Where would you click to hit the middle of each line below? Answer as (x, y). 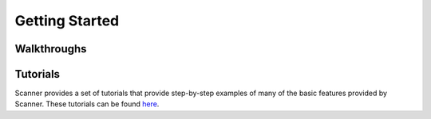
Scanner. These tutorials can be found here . (87, 104)
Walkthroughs (51, 49)
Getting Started (67, 21)
